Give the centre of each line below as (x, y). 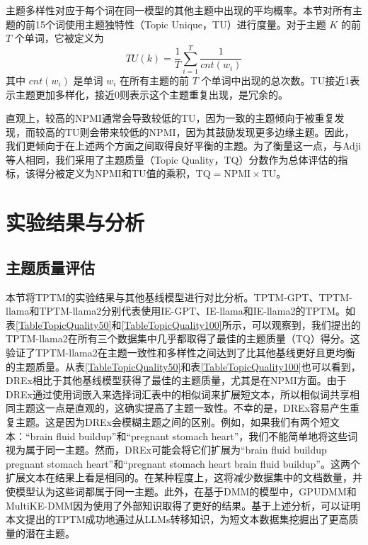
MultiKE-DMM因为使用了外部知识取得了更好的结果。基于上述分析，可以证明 (183, 505)
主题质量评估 (50, 267)
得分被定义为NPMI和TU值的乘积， (115, 173)
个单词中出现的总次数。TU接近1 (276, 80)
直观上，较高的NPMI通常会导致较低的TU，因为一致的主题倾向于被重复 (170, 118)
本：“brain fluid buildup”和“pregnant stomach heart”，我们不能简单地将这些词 (182, 436)
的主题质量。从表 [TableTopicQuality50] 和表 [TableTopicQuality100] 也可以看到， (183, 366)
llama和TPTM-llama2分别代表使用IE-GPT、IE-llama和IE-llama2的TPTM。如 (181, 311)
